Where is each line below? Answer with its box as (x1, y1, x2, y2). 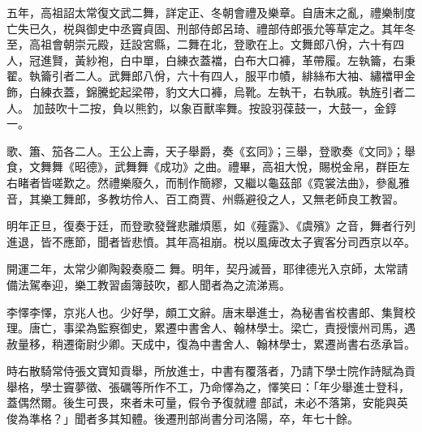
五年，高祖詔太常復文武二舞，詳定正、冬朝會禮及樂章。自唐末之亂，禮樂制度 (6, 4, 416, 20)
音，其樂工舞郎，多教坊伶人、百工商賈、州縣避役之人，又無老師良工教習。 (6, 190, 404, 207)
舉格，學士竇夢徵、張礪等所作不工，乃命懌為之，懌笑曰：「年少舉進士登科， (6, 378, 410, 395)
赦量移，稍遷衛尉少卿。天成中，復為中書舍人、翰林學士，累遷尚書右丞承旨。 (6, 335, 416, 352)
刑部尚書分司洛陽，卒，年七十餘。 (176, 410, 359, 427)
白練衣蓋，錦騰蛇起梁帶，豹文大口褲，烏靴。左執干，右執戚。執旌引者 (28, 83, 404, 100)
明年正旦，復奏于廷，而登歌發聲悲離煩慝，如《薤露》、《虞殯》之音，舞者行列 (6, 217, 416, 234)
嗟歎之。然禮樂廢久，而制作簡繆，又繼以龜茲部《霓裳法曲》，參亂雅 (51, 173, 410, 190)
